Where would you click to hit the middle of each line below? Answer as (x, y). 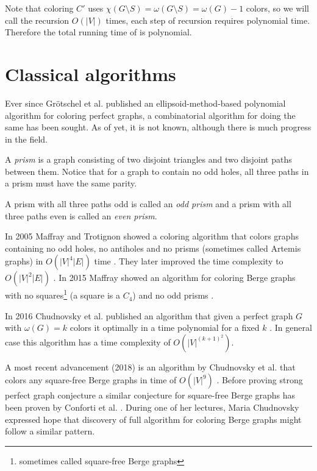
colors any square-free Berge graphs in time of (91, 380)
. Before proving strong (260, 380)
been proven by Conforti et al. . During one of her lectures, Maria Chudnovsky (152, 407)
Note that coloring (39, 8)
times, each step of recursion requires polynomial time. (208, 20)
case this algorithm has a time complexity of (88, 342)
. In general (291, 328)
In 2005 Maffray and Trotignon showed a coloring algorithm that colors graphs (152, 236)
